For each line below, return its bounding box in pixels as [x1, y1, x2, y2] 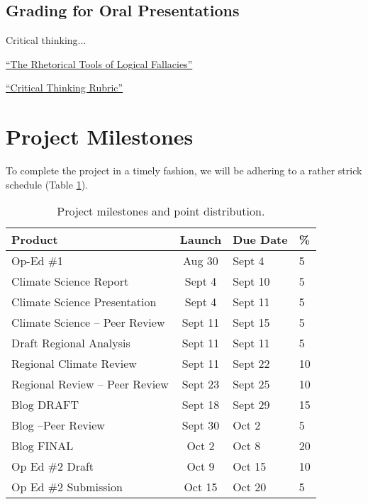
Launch [179, 231, 222, 248]
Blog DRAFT [11, 396, 79, 413]
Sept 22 [233, 355, 270, 372]
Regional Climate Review [11, 355, 137, 372]
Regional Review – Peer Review [11, 376, 169, 393]
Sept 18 [182, 396, 220, 413]
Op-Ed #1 [11, 252, 64, 269]
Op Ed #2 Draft [11, 458, 94, 475]
